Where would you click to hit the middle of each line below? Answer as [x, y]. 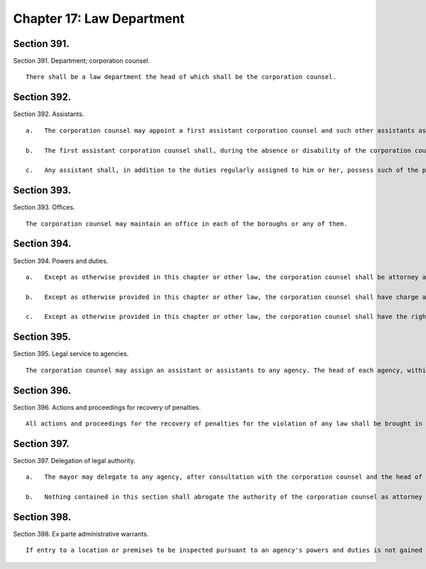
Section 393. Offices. [44, 207]
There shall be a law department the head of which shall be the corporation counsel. [181, 77]
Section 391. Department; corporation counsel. [82, 61]
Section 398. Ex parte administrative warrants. [81, 534]
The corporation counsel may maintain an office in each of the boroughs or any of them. [187, 223]
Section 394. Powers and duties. [61, 261]
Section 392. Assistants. [49, 114]
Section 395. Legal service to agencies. [71, 354]
